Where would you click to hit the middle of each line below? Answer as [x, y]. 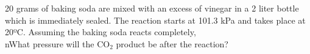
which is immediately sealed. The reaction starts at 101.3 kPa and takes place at [155, 20]
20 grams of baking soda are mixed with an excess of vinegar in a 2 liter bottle [152, 8]
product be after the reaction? [172, 43]
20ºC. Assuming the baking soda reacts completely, [100, 32]
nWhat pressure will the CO [58, 43]
